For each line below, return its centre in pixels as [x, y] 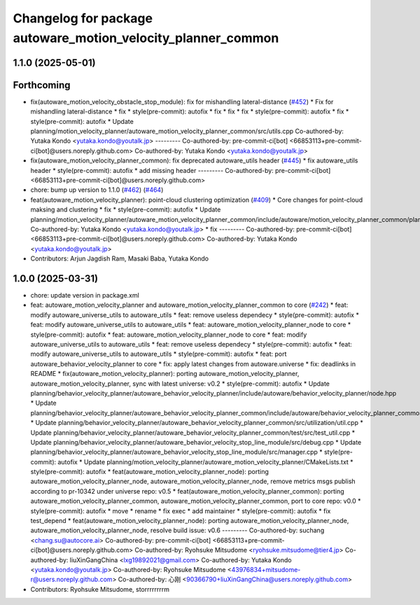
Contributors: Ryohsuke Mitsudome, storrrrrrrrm [100, 589]
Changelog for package [83, 18]
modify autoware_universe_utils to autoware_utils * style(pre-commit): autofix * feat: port [159, 354]
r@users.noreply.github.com [71, 579]
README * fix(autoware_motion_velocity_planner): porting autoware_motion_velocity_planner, [165, 374]
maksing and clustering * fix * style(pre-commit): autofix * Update [126, 209]
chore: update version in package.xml [85, 295]
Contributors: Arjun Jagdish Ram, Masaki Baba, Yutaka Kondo [120, 258]
